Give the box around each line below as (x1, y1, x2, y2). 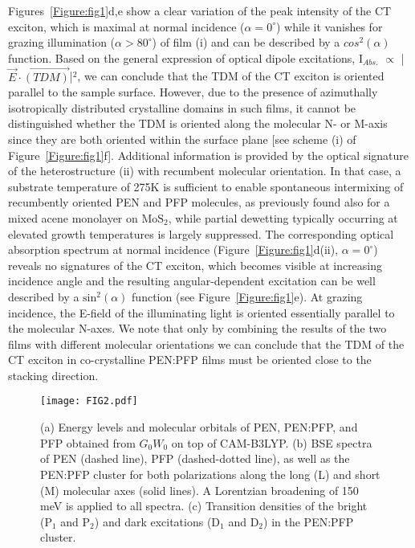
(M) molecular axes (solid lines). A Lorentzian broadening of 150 (40, 481, 359, 498)
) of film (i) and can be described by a (152, 34, 340, 51)
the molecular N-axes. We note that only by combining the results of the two (8, 320, 387, 337)
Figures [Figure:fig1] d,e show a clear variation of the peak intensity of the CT (8, 2, 392, 18)
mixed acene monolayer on (8, 209, 138, 226)
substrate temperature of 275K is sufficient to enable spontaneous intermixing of (8, 178, 404, 194)
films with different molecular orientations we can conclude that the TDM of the (8, 335, 405, 352)
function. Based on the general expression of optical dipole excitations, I (8, 49, 363, 66)
